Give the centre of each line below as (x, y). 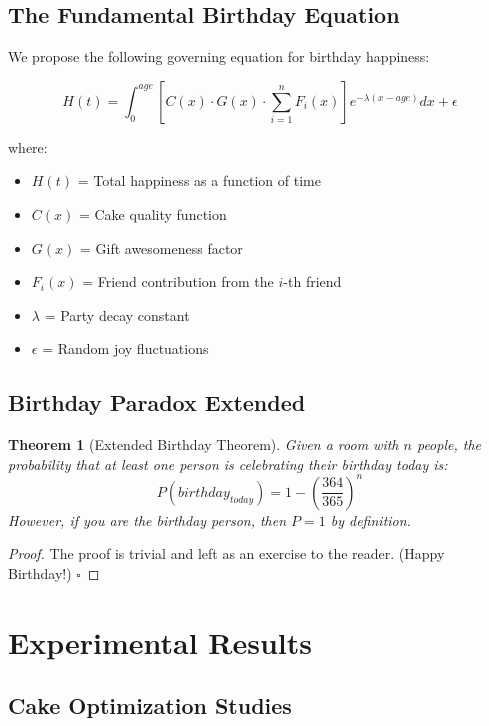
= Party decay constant (117, 314)
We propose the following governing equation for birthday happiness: (219, 56)
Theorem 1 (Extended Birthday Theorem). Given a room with (203, 444)
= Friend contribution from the (178, 281)
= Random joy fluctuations (125, 348)
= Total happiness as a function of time (199, 180)
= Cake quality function (152, 213)
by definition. (370, 519)
